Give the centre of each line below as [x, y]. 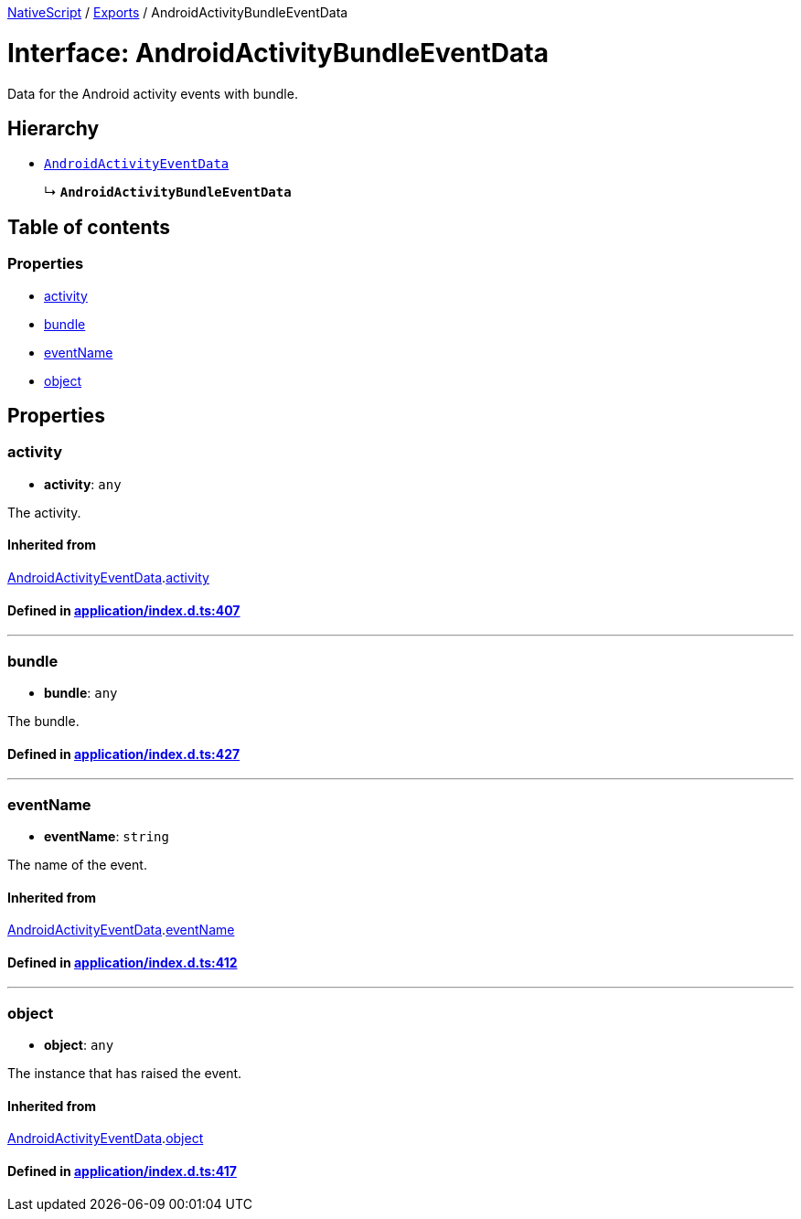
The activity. [44, 512]
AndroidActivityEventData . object [106, 1139]
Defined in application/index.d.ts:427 [124, 754]
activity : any [83, 484]
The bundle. [43, 721]
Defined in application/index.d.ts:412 [123, 962]
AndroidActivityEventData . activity [108, 577]
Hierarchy [53, 128]
